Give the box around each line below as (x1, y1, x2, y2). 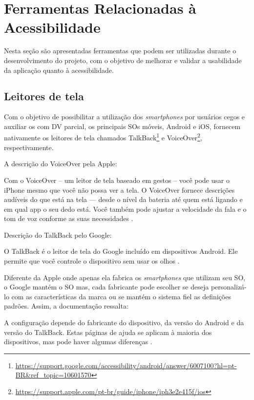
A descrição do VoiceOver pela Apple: (4, 158, 117, 169)
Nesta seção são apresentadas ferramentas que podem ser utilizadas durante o (4, 45, 236, 56)
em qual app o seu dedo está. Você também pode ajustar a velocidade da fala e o (4, 203, 247, 214)
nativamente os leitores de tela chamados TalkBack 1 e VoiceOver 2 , (4, 131, 202, 143)
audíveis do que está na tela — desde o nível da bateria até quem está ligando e (4, 194, 243, 204)
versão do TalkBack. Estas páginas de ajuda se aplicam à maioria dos (4, 327, 212, 337)
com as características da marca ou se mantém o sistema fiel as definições (11, 291, 231, 301)
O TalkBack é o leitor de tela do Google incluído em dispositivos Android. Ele (4, 246, 238, 256)
